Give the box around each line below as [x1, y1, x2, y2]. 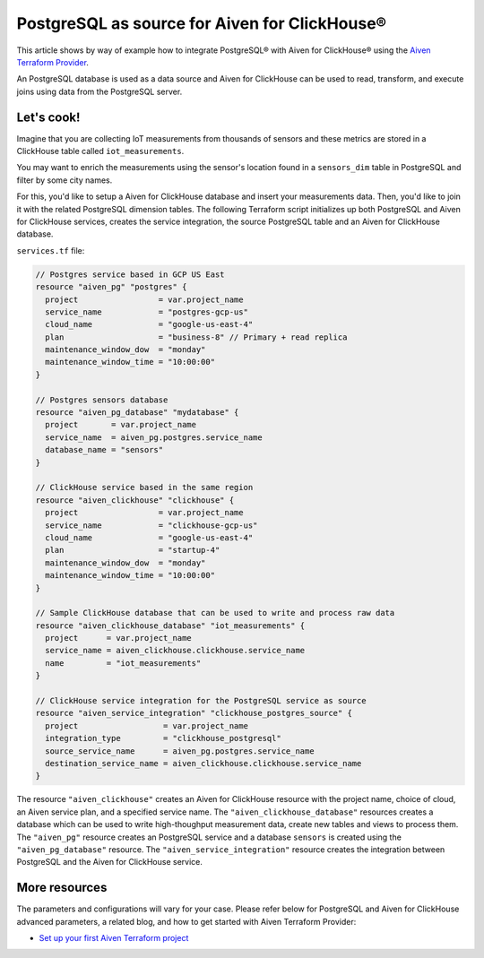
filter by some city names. [16, 175, 113, 186]
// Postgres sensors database [35, 394, 169, 405]
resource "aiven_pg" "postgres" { [35, 282, 187, 292]
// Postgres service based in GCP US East [35, 269, 225, 280]
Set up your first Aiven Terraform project [39, 932, 189, 943]
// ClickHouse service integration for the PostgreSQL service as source [35, 695, 367, 706]
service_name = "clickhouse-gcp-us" [45, 520, 258, 531]
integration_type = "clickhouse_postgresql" [45, 733, 281, 744]
